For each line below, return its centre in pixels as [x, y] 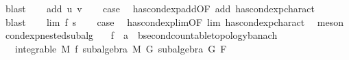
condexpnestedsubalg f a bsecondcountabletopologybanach [141, 35]
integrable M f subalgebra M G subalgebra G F [121, 48]
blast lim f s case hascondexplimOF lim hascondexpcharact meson [174, 21]
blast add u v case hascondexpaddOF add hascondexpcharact [160, 8]
